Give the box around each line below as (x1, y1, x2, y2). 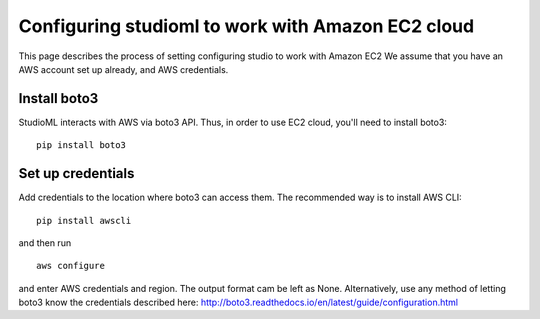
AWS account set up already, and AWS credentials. (18, 63, 229, 75)
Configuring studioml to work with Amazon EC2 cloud (18, 15, 475, 37)
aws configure (36, 260, 105, 272)
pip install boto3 (36, 140, 127, 151)
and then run (18, 236, 72, 249)
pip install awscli (36, 215, 132, 226)
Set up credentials (18, 165, 135, 182)
